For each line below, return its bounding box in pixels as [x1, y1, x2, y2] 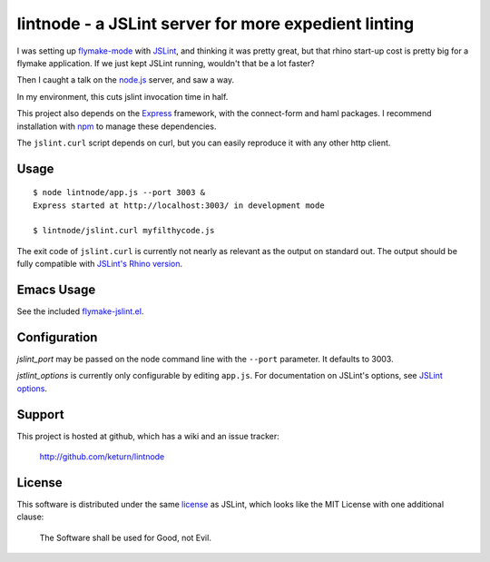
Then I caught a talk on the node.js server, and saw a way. [16, 74, 235, 85]
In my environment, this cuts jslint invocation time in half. [16, 91, 229, 102]
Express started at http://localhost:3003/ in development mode [33, 200, 326, 211]
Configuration [16, 330, 98, 345]
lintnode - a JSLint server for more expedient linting [16, 14, 415, 34]
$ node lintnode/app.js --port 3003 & [33, 187, 206, 198]
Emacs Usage [16, 282, 96, 298]
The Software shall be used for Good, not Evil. [39, 532, 212, 543]
